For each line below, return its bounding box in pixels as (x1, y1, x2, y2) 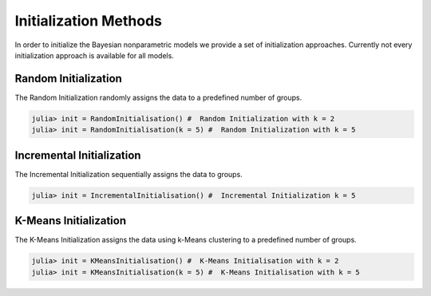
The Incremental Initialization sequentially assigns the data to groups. (14, 169, 243, 179)
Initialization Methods (14, 12, 163, 30)
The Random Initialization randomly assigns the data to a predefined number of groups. (14, 93, 302, 102)
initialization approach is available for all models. (14, 50, 175, 60)
